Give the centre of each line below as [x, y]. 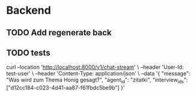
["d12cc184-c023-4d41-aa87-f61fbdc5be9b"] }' [66, 88]
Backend [29, 10]
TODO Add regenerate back [59, 33]
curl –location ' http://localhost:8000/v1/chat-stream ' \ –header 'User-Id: [95, 67]
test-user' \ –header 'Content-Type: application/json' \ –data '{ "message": [98, 74]
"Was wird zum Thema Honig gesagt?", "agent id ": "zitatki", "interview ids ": [97, 81]
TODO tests [28, 52]
